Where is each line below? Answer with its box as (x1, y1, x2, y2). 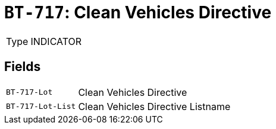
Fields (4, 59, 41, 75)
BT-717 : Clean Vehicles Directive (4, 2, 272, 22)
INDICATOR (30, 35, 82, 47)
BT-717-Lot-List (6, 102, 76, 111)
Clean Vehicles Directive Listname (78, 100, 231, 112)
